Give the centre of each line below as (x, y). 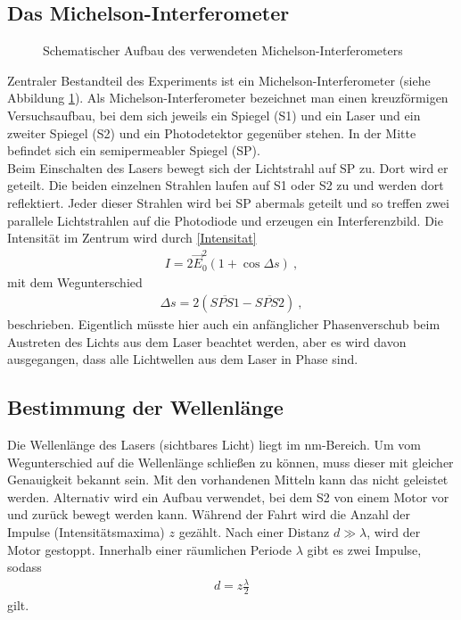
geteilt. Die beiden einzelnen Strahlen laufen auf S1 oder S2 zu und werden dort (226, 185)
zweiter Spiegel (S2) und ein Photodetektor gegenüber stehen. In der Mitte (212, 132)
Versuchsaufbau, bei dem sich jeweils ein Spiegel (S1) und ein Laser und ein (214, 115)
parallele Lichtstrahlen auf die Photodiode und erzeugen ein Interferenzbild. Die (225, 220)
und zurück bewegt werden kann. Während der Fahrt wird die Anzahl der (209, 514)
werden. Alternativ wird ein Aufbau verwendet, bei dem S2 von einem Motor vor (228, 496)
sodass (25, 567)
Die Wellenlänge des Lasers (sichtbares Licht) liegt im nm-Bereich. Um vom (214, 445)
